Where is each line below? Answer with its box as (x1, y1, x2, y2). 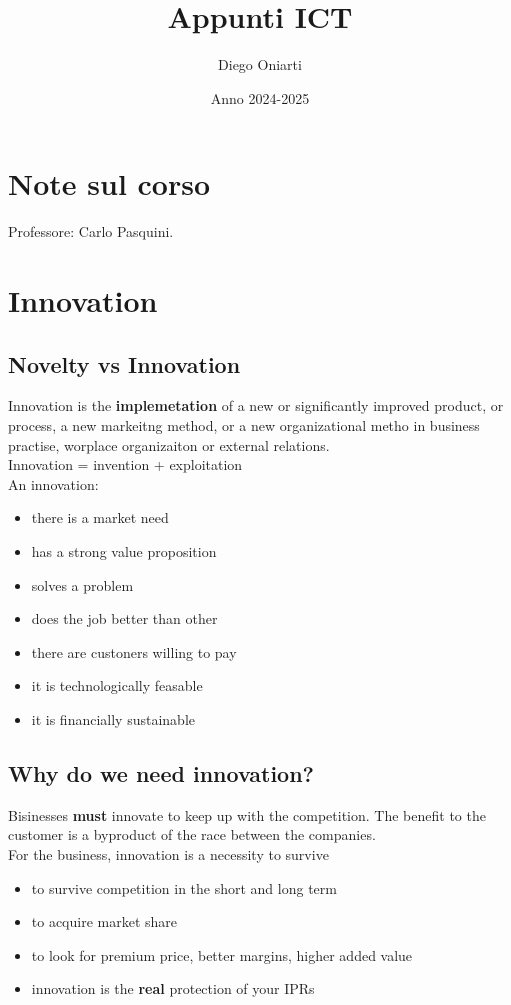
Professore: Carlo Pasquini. (8, 221, 174, 242)
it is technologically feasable (31, 675, 203, 696)
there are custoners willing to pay (31, 641, 237, 662)
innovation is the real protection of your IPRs (31, 978, 315, 999)
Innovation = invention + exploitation (8, 454, 243, 475)
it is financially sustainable (31, 708, 195, 729)
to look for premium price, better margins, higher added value (31, 944, 413, 965)
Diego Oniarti (218, 54, 302, 75)
